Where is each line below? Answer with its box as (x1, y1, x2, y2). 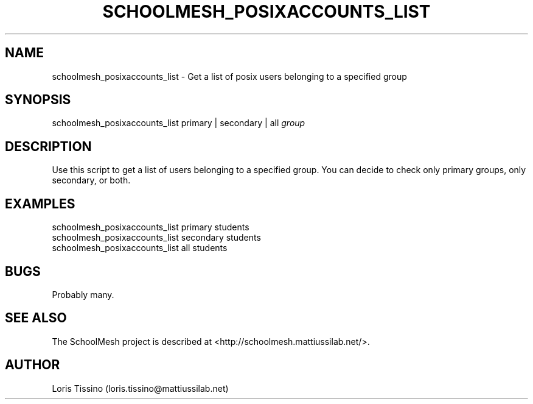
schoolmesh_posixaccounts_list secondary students (52, 232, 261, 243)
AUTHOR (5, 357, 60, 373)
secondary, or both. (52, 175, 131, 186)
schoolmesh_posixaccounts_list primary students (52, 222, 249, 233)
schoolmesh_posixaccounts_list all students (52, 243, 228, 253)
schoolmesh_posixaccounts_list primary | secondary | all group (52, 118, 305, 129)
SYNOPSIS (5, 92, 71, 108)
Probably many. (52, 289, 114, 300)
